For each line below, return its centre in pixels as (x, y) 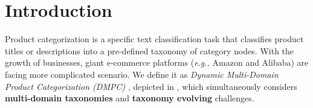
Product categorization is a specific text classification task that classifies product (154, 39)
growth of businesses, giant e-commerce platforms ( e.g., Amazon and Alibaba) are (157, 62)
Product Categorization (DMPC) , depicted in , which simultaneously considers (151, 86)
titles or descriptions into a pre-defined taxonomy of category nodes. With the (150, 50)
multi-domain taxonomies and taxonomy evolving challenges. (130, 98)
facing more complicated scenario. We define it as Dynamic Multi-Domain (142, 74)
